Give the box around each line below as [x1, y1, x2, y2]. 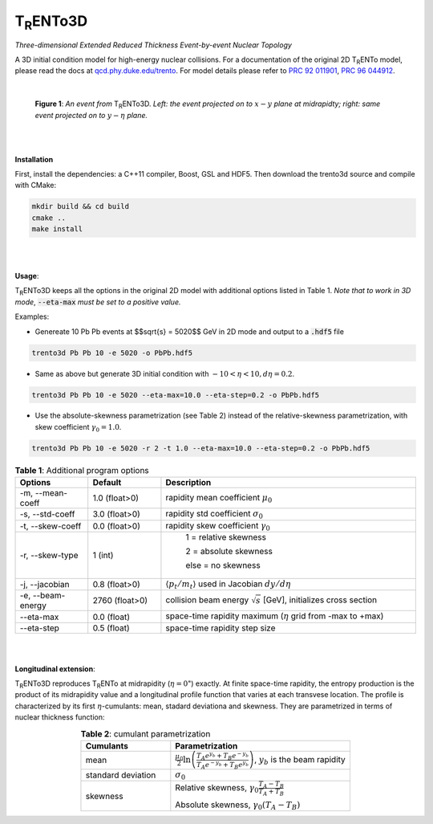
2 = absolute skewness [185, 546, 273, 557]
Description [165, 477, 212, 488]
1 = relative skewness [185, 532, 266, 542]
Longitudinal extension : [14, 663, 95, 674]
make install [31, 225, 83, 234]
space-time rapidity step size [165, 622, 276, 634]
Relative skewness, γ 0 [175, 782, 259, 795]
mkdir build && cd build [31, 202, 130, 211]
